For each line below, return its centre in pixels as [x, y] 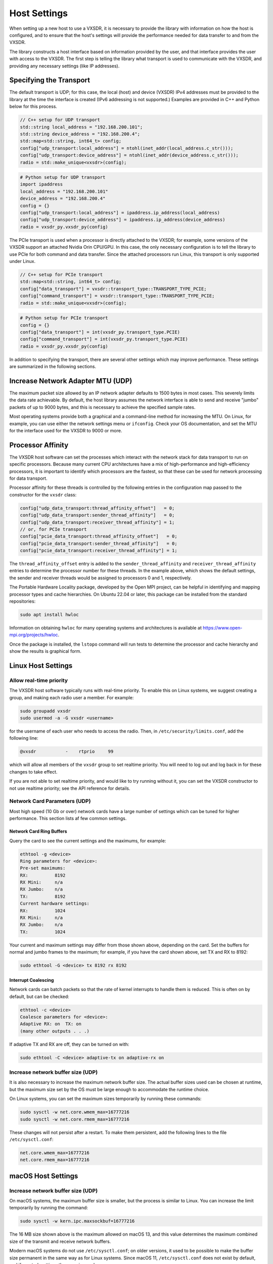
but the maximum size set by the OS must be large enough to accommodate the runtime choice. [109, 1089]
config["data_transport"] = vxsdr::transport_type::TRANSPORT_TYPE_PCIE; [113, 289]
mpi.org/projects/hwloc [34, 635]
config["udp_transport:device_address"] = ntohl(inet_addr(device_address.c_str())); [129, 155]
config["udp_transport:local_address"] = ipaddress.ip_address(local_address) [120, 213]
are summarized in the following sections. [53, 367]
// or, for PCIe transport [53, 529]
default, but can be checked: [39, 997]
